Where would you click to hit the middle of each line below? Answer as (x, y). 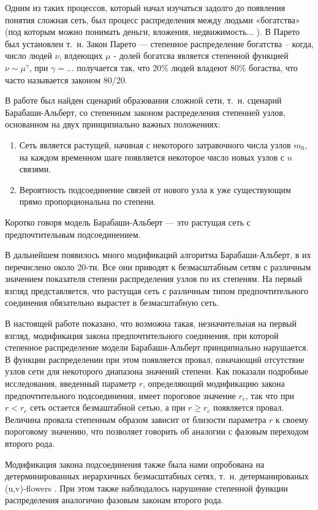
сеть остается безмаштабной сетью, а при (108, 407)
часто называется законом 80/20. (66, 79)
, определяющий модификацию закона (214, 383)
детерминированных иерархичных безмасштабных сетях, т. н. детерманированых (157, 476)
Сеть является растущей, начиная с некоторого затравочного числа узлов (155, 144)
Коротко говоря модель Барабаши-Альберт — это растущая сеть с (128, 222)
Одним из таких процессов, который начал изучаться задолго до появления (145, 7)
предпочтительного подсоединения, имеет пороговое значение (120, 395)
